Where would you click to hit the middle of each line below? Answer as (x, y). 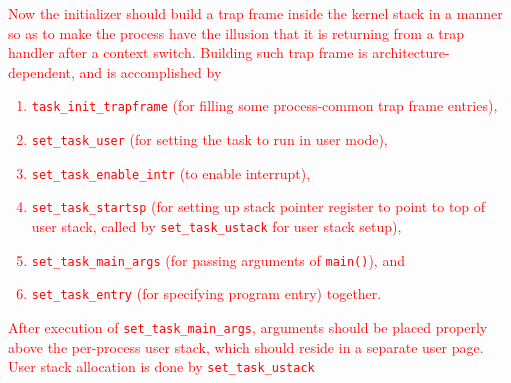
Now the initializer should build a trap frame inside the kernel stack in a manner (255, 13)
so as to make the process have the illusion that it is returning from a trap (236, 32)
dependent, (41, 71)
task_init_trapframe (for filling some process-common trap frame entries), (264, 105)
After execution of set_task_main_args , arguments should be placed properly (248, 326)
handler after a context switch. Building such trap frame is (188, 52)
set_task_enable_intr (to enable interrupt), (171, 172)
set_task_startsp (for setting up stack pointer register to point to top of (258, 206)
